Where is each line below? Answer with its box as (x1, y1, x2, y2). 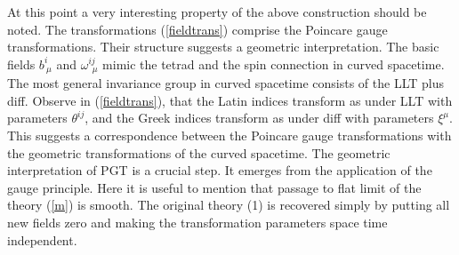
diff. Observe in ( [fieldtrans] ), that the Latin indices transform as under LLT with (7, 91, 453, 109)
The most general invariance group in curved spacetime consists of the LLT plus (7, 74, 444, 92)
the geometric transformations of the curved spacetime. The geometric (7, 143, 391, 162)
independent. (7, 230, 77, 249)
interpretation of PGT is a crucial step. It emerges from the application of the (7, 161, 432, 179)
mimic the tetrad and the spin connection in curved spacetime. (102, 54, 445, 73)
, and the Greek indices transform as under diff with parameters (85, 108, 434, 127)
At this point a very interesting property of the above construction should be (7, 3, 427, 20)
